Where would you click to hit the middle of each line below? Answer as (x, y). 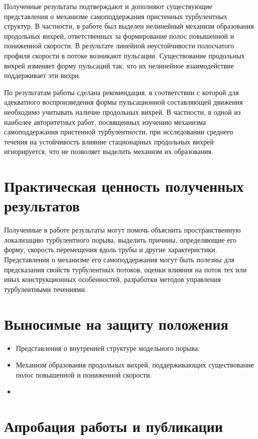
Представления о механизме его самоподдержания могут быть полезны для (119, 259)
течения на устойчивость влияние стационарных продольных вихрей (109, 141)
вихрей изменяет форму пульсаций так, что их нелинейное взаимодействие (119, 65)
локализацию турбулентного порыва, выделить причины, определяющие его (120, 239)
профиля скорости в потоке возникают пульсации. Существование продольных (124, 55)
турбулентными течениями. (46, 289)
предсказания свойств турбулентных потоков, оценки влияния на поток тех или (125, 269)
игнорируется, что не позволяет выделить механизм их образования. (109, 151)
